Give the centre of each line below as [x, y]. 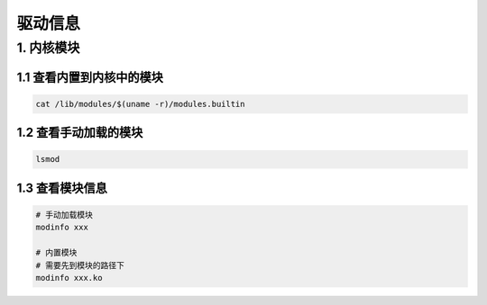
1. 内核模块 [48, 48]
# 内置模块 [56, 253]
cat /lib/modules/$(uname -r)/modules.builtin [140, 104]
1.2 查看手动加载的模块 [80, 133]
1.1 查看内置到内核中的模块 [90, 77]
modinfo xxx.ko [69, 278]
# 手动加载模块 [64, 215]
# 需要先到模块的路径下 [80, 265]
